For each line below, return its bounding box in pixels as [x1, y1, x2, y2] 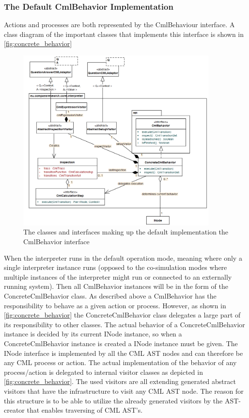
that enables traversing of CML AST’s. [27, 405, 143, 415]
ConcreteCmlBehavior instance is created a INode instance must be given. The [4, 338, 238, 348]
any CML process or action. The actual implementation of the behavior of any [4, 357, 237, 368]
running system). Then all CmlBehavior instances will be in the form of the [4, 281, 229, 291]
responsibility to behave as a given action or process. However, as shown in [4, 300, 226, 310]
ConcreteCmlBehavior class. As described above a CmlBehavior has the [4, 291, 217, 301]
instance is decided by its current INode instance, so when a [4, 329, 182, 339]
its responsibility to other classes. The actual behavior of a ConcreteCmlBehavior [4, 319, 245, 329]
